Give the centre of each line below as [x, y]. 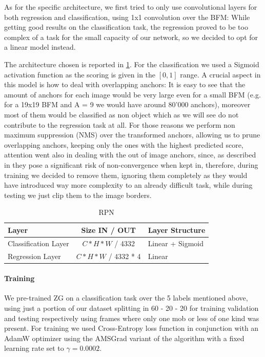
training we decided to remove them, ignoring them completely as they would [126, 175]
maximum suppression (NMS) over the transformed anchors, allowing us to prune [132, 135]
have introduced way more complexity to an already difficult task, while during [128, 185]
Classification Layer [38, 243]
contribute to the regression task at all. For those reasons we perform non [120, 124]
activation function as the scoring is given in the [80, 74]
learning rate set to [34, 348]
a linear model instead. [40, 47]
